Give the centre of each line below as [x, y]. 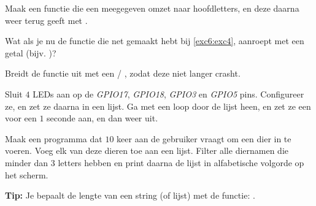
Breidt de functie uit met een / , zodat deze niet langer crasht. [123, 73]
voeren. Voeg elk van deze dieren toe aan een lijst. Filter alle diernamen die [147, 151]
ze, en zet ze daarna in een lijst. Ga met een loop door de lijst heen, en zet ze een [158, 106]
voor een [21, 118]
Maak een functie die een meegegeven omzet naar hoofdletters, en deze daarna [152, 8]
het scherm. [27, 174]
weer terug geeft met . [46, 20]
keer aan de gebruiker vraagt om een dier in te [204, 138]
